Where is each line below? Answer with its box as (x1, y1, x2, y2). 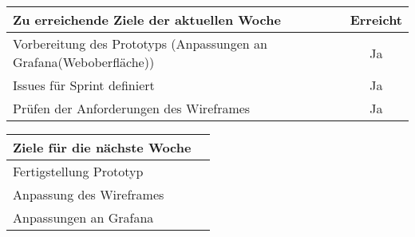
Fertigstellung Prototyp (13, 162, 144, 180)
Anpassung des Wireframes (13, 185, 164, 203)
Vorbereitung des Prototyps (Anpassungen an (13, 34, 267, 53)
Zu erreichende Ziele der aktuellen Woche (13, 10, 281, 29)
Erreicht (350, 10, 402, 29)
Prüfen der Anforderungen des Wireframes (13, 99, 251, 117)
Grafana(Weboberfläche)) (13, 53, 155, 71)
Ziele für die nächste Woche (13, 138, 192, 156)
